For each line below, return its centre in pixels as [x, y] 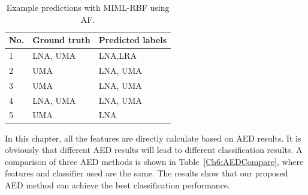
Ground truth [61, 40]
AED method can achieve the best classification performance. [117, 184]
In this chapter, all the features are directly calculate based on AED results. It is [153, 138]
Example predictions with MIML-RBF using [88, 7]
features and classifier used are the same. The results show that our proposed [147, 173]
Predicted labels [133, 40]
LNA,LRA [117, 55]
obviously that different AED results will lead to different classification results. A [154, 150]
